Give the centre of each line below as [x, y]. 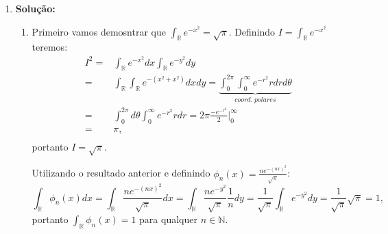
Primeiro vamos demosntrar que [99, 31]
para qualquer [168, 219]
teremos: [50, 47]
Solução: [35, 8]
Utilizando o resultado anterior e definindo [121, 173]
